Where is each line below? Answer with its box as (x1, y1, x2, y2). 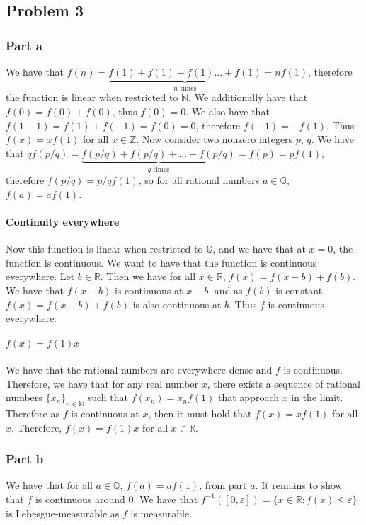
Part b (6, 450, 44, 468)
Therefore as (6, 405, 59, 420)
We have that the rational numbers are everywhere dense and (6, 362, 273, 376)
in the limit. (291, 390, 343, 405)
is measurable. (130, 505, 193, 520)
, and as (208, 283, 243, 298)
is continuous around (35, 491, 125, 506)
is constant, (275, 283, 326, 298)
